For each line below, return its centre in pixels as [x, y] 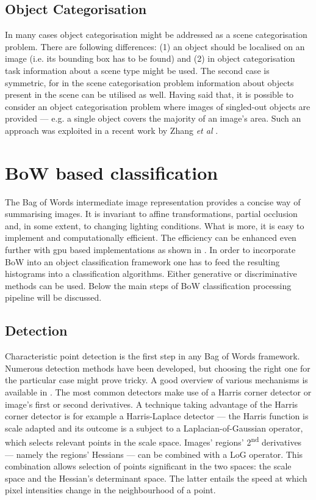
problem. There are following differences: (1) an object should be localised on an [155, 46]
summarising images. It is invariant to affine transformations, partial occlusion [151, 214]
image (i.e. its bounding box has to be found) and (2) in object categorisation [150, 58]
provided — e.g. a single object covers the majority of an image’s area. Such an [153, 118]
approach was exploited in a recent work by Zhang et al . [112, 130]
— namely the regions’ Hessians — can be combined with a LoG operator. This [154, 454]
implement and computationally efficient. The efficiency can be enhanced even [151, 237]
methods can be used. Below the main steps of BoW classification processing [148, 285]
